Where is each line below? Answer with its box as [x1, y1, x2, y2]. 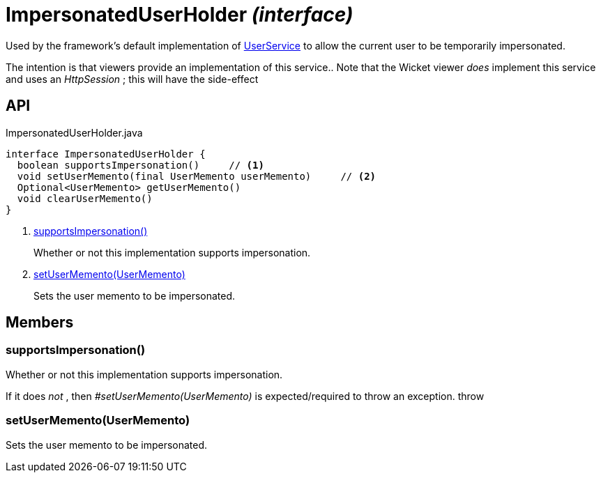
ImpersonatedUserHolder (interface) [6, 3, 353, 26]
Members [6, 314, 74, 332]
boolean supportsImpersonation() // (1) [17, 159, 264, 171]
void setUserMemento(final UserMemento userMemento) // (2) [17, 170, 376, 182]
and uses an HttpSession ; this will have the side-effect [6, 72, 259, 85]
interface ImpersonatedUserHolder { [6, 148, 206, 160]
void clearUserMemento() [17, 192, 153, 204]
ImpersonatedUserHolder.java [6, 126, 143, 139]
